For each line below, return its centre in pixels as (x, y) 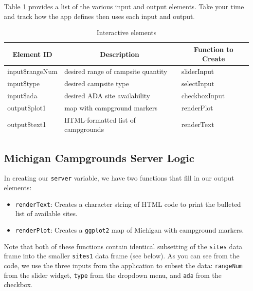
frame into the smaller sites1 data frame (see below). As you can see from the (122, 256)
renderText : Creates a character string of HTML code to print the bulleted (128, 204)
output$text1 (27, 124)
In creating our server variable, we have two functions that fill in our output (119, 178)
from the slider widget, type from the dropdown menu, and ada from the (113, 275)
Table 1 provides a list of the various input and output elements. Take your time (124, 6)
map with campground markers (111, 107)
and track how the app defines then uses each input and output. (99, 16)
